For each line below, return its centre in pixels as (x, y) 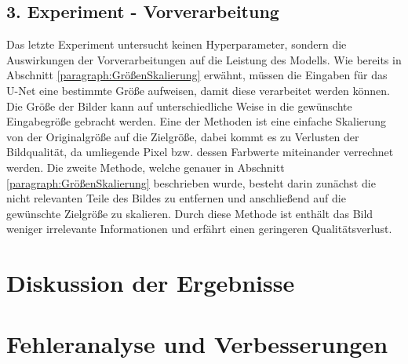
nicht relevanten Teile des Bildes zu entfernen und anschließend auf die (176, 198)
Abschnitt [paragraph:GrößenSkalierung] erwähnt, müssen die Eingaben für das (197, 75)
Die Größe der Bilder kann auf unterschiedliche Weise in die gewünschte (179, 106)
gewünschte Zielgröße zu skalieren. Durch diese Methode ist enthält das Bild (190, 213)
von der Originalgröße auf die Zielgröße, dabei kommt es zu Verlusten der (183, 136)
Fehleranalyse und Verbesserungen (197, 344)
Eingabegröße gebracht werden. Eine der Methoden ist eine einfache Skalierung (197, 121)
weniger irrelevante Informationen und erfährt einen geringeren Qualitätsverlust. (199, 229)
